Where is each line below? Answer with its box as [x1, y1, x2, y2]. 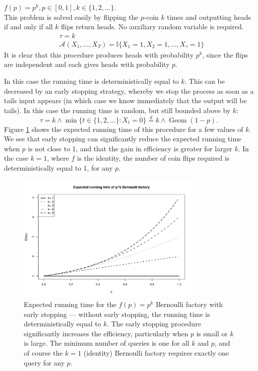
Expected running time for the [24, 299, 117, 309]
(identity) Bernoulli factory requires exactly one [83, 347, 229, 358]
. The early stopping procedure [107, 318, 201, 329]
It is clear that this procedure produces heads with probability [4, 49, 194, 60]
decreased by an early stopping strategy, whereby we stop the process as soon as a [4, 85, 254, 96]
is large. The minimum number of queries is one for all [24, 338, 190, 348]
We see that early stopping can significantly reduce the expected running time [4, 133, 242, 144]
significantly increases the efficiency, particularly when [24, 328, 189, 338]
